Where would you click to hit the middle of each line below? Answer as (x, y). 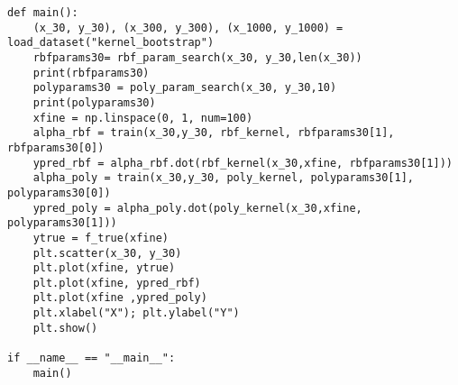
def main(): (43, 13)
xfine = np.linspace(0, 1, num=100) (143, 118)
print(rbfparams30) (91, 73)
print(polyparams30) (94, 102)
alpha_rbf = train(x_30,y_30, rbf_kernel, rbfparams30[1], (214, 133)
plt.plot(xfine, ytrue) (104, 268)
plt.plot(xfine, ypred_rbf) (117, 283)
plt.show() (65, 328)
